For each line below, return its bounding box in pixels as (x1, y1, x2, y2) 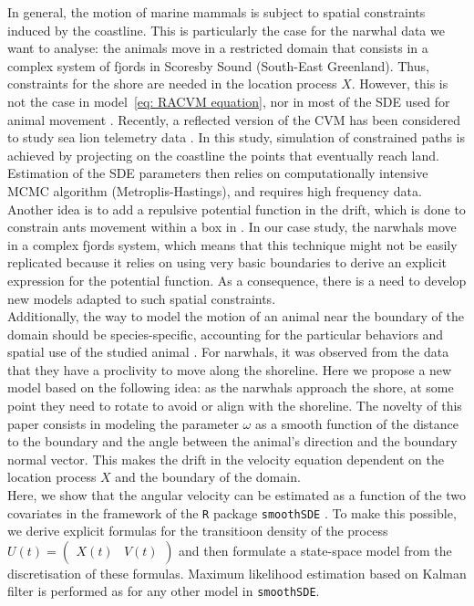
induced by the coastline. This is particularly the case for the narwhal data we (7, 20, 445, 39)
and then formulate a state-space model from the (179, 540, 452, 559)
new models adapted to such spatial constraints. (7, 288, 276, 308)
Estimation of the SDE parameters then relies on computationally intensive (7, 163, 428, 183)
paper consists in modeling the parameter (7, 413, 239, 433)
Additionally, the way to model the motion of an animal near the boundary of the (7, 307, 465, 326)
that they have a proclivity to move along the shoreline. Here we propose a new (7, 360, 452, 379)
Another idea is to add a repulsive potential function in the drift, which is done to (7, 199, 466, 218)
